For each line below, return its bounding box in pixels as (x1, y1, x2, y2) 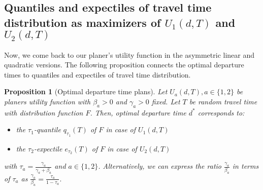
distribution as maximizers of (4, 14, 161, 30)
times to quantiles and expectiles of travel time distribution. (4, 69, 191, 80)
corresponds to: (198, 107, 245, 118)
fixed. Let (151, 96, 180, 106)
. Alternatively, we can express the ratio (98, 161, 221, 171)
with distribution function (4, 107, 83, 118)
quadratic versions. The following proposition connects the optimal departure (4, 59, 244, 70)
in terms (232, 161, 259, 171)
